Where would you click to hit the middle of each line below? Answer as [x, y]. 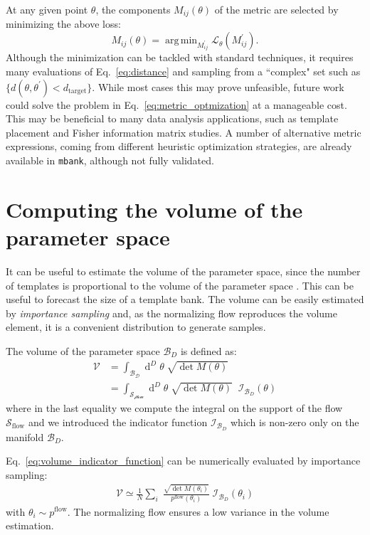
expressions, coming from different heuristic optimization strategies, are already [179, 146]
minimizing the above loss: [63, 24]
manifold [25, 436]
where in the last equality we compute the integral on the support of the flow [174, 408]
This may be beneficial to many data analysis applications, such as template [172, 118]
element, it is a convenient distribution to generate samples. [136, 327]
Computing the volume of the [154, 209]
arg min [181, 41]
